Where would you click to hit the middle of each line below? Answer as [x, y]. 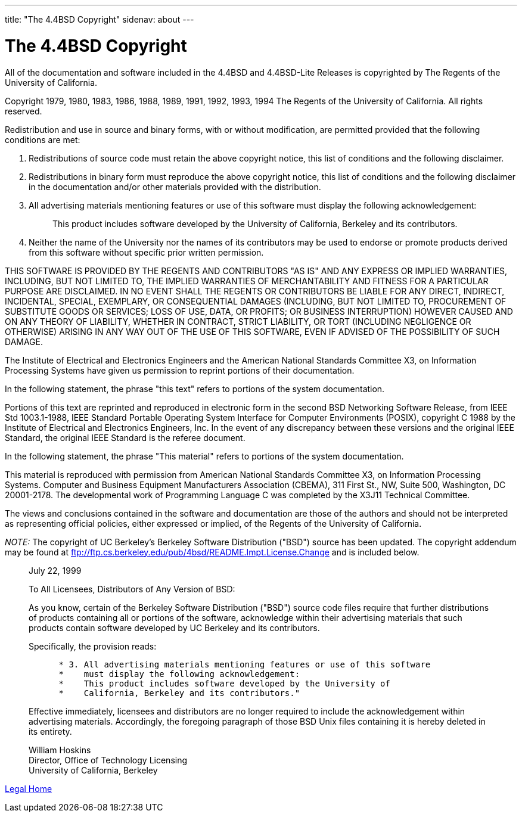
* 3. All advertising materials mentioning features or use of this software [245, 664]
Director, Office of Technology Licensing [108, 760]
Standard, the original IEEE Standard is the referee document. [125, 437]
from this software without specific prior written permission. [146, 252]
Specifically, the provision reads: [93, 646]
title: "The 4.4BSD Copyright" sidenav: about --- [100, 19]
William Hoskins [60, 750]
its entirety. [50, 731]
